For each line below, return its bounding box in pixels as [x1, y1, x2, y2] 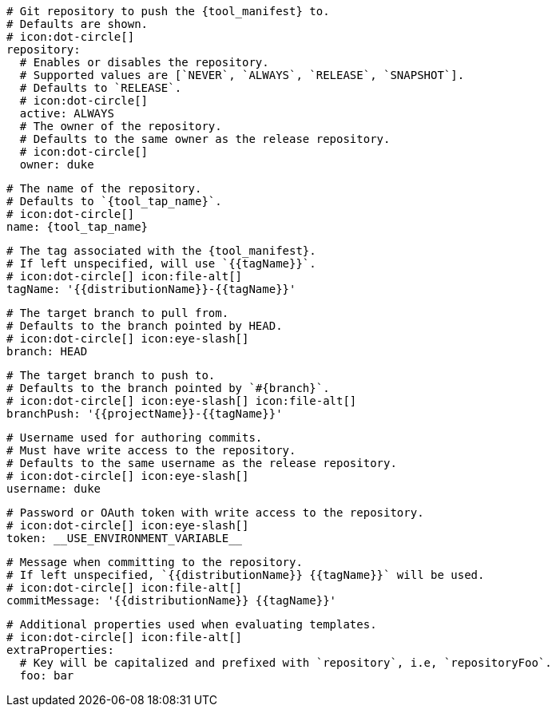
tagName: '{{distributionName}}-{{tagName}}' [6, 283, 296, 295]
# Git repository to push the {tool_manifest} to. [6, 5, 330, 18]
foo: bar [19, 669, 74, 682]
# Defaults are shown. [6, 18, 149, 30]
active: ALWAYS [19, 107, 114, 120]
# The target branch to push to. [6, 369, 216, 382]
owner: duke [19, 158, 94, 171]
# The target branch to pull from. [6, 307, 229, 319]
